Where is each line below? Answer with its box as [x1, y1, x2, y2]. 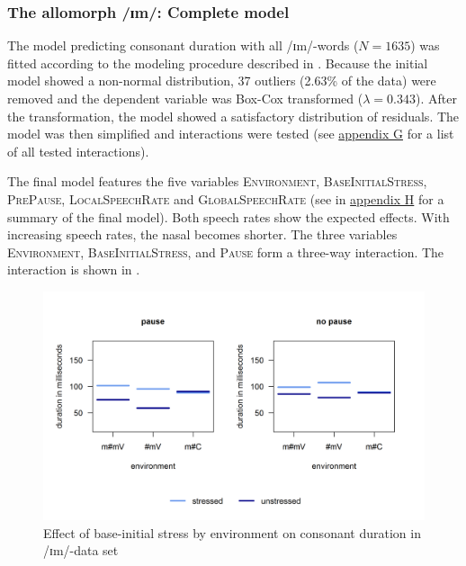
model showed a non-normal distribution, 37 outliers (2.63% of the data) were [7, 71, 436, 90]
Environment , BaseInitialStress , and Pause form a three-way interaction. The [7, 242, 444, 261]
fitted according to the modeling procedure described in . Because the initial [7, 53, 428, 72]
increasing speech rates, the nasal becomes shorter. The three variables [7, 225, 398, 244]
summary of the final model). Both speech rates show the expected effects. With [7, 207, 450, 226]
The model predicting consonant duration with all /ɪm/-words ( [7, 36, 359, 55]
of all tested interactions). [7, 141, 149, 160]
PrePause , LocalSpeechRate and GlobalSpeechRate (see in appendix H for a [7, 189, 444, 208]
